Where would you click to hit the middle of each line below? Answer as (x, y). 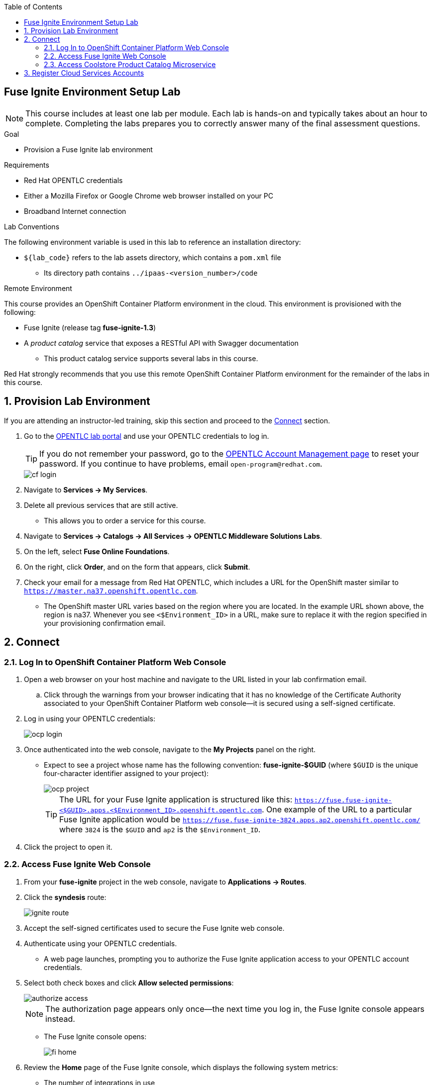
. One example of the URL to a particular (337, 809)
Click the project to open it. (68, 847)
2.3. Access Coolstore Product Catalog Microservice (130, 64)
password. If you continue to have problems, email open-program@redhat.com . (181, 463)
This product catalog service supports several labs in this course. (151, 358)
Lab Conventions (32, 226)
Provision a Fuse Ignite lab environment (88, 149)
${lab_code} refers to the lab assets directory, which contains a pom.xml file (153, 257)
